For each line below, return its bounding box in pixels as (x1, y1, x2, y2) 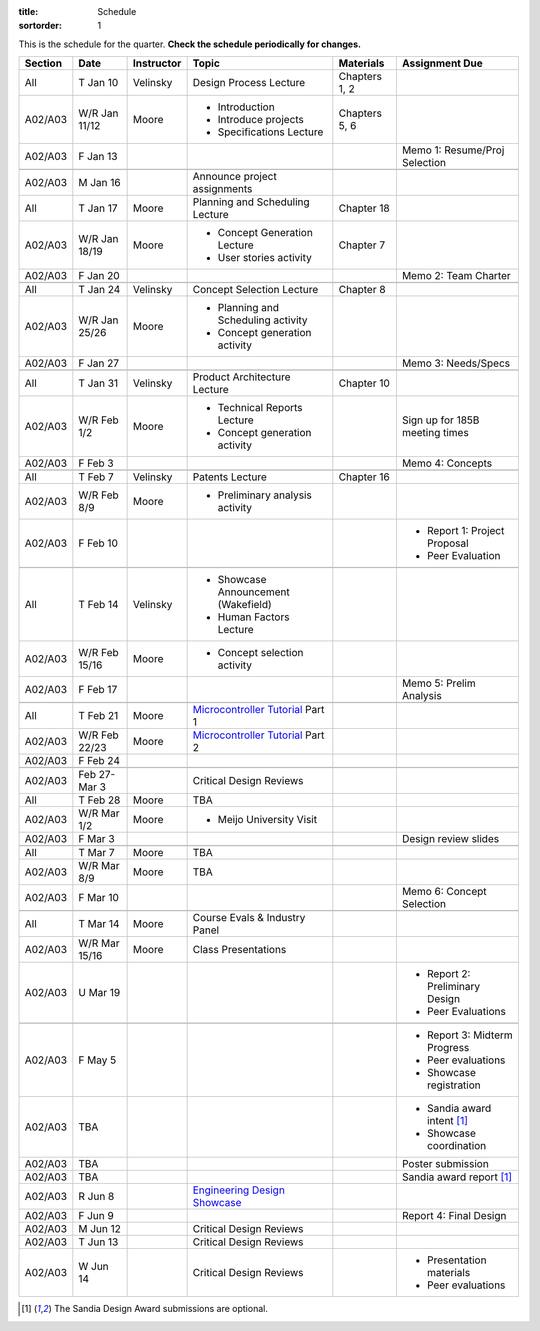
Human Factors (217, 610, 290, 624)
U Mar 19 (78, 986, 121, 1000)
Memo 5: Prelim (401, 676, 476, 690)
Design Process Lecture (192, 76, 306, 90)
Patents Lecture (192, 470, 267, 484)
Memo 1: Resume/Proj (401, 143, 505, 157)
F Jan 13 (78, 150, 118, 164)
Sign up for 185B (401, 413, 480, 427)
